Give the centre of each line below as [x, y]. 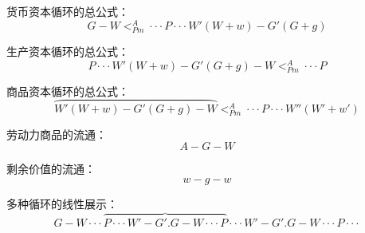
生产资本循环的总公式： [68, 51]
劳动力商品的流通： [57, 134]
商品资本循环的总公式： [68, 91]
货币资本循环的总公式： [68, 12]
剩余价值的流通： [51, 169]
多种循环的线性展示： [62, 203]
